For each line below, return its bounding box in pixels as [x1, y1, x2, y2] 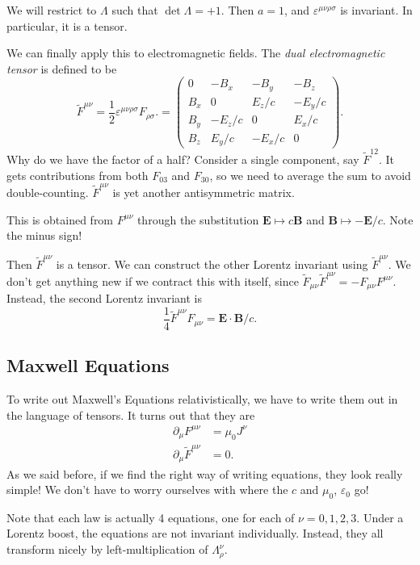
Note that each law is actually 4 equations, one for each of [6, 508, 295, 525]
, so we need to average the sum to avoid [209, 166, 411, 183]
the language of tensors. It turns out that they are [6, 406, 255, 423]
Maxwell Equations [6, 353, 170, 378]
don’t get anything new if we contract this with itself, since [6, 272, 299, 289]
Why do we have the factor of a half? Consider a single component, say [6, 151, 359, 168]
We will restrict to [6, 2, 97, 18]
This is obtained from [6, 211, 114, 228]
